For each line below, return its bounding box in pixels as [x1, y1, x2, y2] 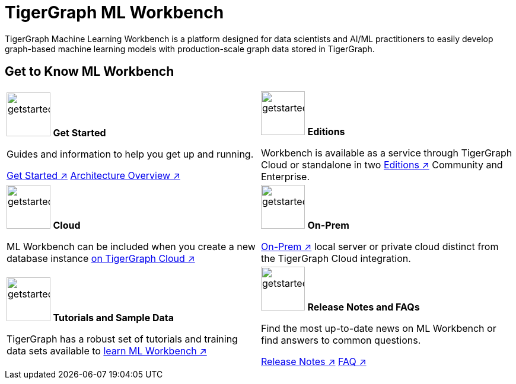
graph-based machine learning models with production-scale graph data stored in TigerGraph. [5, 43, 375, 54]
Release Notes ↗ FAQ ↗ [261, 355, 367, 367]
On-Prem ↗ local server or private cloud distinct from [261, 240, 499, 252]
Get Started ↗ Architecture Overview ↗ [7, 169, 180, 181]
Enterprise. [261, 170, 310, 183]
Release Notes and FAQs [307, 300, 420, 313]
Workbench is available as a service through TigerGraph [261, 146, 512, 159]
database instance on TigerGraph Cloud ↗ [7, 252, 195, 264]
